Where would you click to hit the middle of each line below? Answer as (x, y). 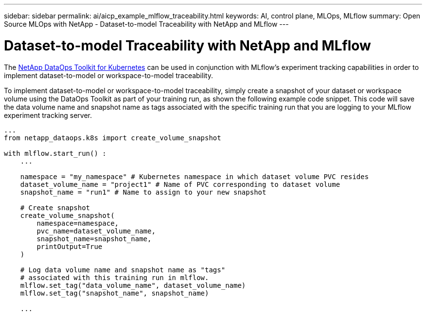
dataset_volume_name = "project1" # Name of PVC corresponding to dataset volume (180, 184)
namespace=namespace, (78, 223)
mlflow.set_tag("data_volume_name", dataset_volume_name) (133, 285)
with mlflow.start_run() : (55, 153)
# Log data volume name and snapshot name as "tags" (123, 270)
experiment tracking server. (48, 115)
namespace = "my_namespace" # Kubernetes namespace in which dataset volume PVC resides (195, 176)
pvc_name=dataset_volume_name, (96, 231)
